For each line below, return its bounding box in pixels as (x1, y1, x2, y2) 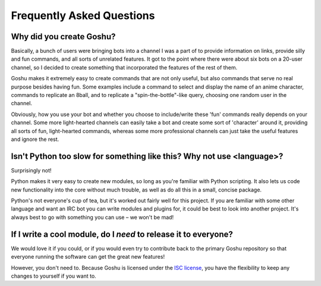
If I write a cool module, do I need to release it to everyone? (11, 229, 233, 239)
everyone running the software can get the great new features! (11, 253, 165, 260)
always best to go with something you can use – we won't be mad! (11, 213, 174, 221)
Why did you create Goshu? (11, 32, 116, 42)
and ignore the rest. (11, 136, 59, 143)
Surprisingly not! (11, 166, 52, 174)
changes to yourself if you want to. (11, 272, 96, 279)
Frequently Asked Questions (11, 9, 155, 22)
